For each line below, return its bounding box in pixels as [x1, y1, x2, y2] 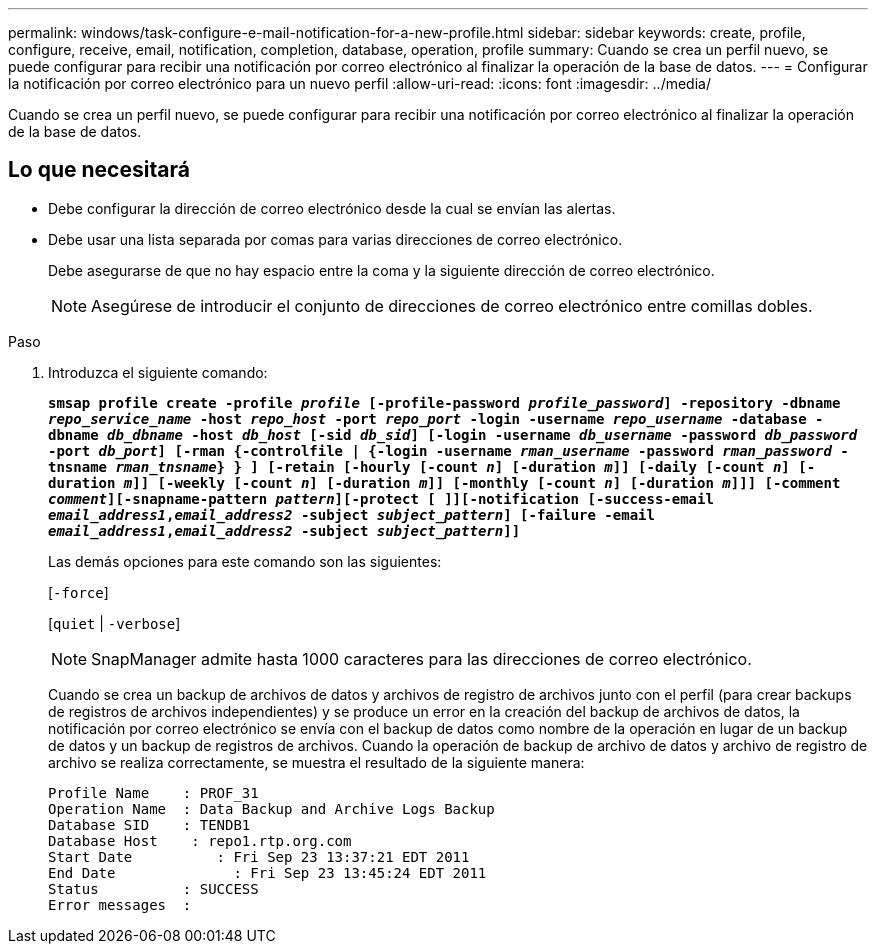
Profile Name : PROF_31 [48, 784, 259, 801]
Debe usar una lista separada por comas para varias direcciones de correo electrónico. [48, 230, 623, 248]
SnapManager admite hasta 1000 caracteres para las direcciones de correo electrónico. [91, 648, 752, 669]
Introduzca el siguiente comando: [48, 363, 268, 381]
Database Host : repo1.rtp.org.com [48, 832, 352, 849]
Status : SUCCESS [48, 880, 259, 897]
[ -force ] [48, 583, 109, 601]
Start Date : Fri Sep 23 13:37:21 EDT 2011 [48, 848, 470, 865]
